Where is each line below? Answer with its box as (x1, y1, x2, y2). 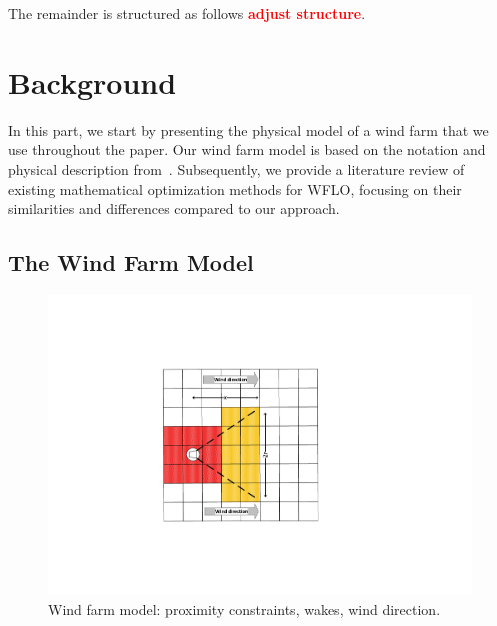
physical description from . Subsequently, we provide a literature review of (8, 158, 465, 179)
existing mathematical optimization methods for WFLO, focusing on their (8, 178, 462, 199)
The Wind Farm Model (8, 247, 254, 278)
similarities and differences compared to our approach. (8, 198, 340, 219)
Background (8, 61, 177, 102)
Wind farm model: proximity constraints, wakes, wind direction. (48, 598, 441, 619)
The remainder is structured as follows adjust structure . (8, 3, 366, 23)
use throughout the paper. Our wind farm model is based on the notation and (8, 139, 486, 160)
